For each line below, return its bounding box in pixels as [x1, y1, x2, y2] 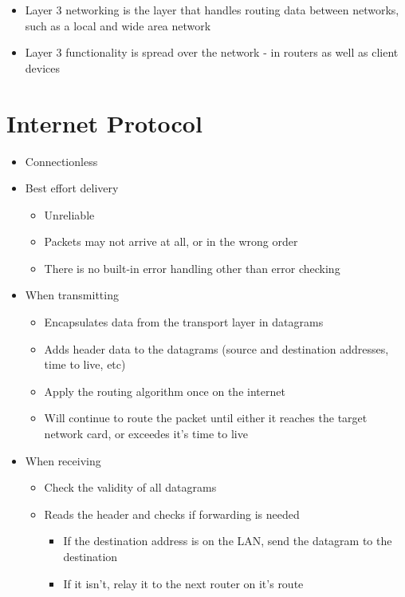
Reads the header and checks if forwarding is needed [44, 505, 300, 522]
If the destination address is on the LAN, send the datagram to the [63, 532, 392, 549]
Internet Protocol [6, 106, 202, 139]
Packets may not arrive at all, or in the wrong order [44, 233, 298, 250]
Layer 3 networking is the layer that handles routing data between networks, [25, 2, 399, 18]
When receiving [25, 452, 101, 469]
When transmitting [25, 287, 119, 303]
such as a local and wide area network [25, 17, 211, 34]
